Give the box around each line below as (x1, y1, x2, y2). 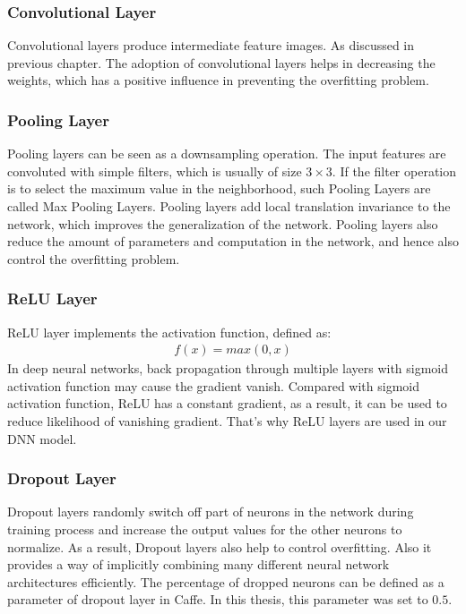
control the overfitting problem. (7, 249, 180, 268)
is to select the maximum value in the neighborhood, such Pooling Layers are (7, 179, 431, 198)
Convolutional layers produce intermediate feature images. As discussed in (7, 36, 415, 55)
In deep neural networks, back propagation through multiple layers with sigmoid (7, 359, 449, 378)
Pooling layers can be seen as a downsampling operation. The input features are (7, 144, 446, 163)
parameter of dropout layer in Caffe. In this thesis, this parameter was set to (7, 590, 428, 609)
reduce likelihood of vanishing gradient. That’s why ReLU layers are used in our (7, 412, 447, 430)
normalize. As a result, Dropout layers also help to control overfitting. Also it (7, 537, 432, 556)
